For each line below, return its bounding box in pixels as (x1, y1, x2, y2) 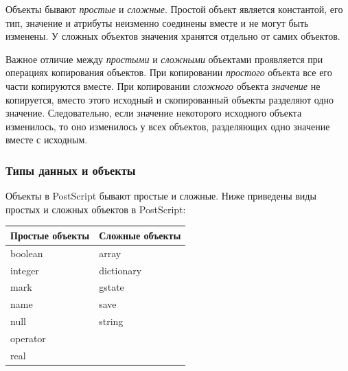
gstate (99, 280, 124, 294)
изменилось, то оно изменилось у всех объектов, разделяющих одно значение (5, 119, 330, 133)
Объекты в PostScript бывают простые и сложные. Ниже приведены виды (5, 189, 316, 203)
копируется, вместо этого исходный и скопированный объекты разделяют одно (5, 92, 334, 106)
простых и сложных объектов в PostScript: (5, 202, 186, 216)
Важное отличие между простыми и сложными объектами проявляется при (5, 51, 323, 66)
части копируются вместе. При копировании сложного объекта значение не (5, 78, 321, 93)
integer (10, 263, 39, 277)
